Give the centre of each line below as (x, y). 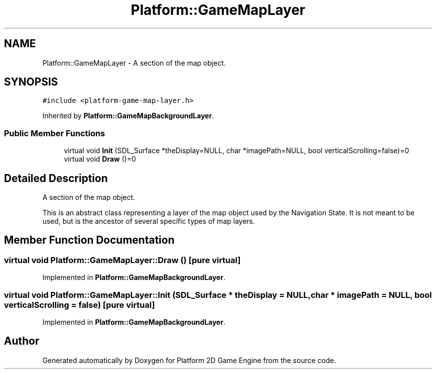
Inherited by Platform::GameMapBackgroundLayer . (128, 116)
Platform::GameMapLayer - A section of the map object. (134, 63)
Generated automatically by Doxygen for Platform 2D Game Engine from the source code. (189, 360)
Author (22, 341)
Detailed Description (56, 178)
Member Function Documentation (89, 240)
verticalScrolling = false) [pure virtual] (80, 305)
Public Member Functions (54, 133)
